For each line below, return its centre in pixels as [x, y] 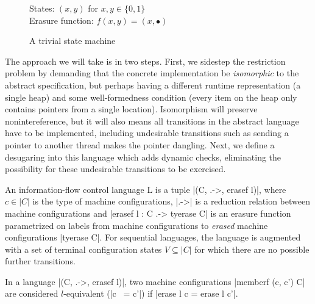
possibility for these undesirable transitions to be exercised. [115, 169]
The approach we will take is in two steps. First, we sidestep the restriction [145, 61]
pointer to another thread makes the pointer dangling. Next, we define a [140, 144]
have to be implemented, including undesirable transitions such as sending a [147, 133]
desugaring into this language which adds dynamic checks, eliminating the [143, 157]
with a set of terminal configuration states [83, 249]
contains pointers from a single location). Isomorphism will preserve [131, 109]
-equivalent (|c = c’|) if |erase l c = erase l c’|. [151, 293]
